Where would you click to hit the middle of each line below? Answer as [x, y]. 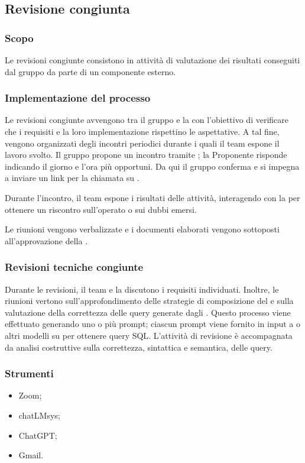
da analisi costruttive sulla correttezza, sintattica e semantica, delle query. [139, 347]
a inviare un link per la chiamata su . [72, 178]
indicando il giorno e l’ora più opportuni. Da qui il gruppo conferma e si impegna [152, 166]
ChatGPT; [38, 435]
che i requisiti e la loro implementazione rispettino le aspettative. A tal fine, [142, 131]
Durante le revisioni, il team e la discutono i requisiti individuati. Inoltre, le [142, 289]
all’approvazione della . [46, 240]
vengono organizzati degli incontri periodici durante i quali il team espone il [142, 143]
